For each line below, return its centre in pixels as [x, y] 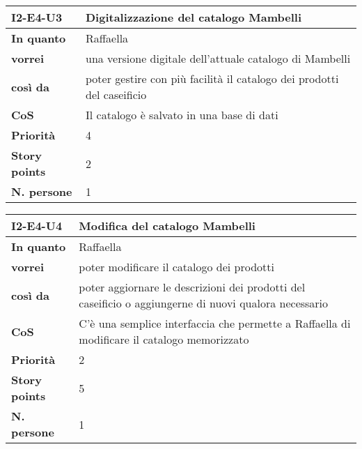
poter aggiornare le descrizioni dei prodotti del [192, 287]
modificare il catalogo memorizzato [164, 339]
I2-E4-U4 [37, 226]
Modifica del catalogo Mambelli [167, 226]
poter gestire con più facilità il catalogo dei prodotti [212, 78]
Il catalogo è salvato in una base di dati [182, 115]
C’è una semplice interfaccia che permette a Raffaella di [215, 323]
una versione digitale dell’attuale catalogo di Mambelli [218, 58]
